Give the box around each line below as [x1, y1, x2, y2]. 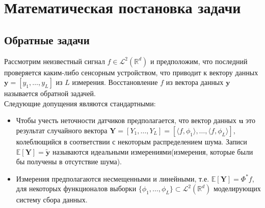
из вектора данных [166, 77, 224, 87]
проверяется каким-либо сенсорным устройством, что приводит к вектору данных [4, 67, 258, 77]
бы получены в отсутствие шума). [16, 156, 122, 167]
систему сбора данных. [16, 194, 88, 205]
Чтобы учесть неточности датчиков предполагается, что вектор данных [16, 115, 236, 126]
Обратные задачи [4, 32, 90, 47]
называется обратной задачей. [4, 88, 96, 99]
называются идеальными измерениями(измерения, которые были [52, 146, 253, 157]
